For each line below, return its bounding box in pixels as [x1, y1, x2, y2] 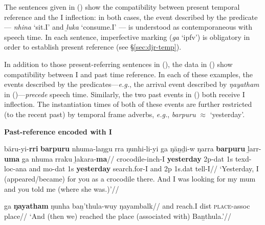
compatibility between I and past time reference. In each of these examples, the [4, 69, 253, 79]
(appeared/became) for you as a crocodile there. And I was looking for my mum [4, 173, 256, 184]
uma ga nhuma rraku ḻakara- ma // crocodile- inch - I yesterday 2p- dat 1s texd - [4, 153, 252, 164]
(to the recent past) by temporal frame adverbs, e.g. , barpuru [4, 108, 196, 119]
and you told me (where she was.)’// [4, 183, 119, 194]
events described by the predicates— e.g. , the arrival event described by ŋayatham [4, 79, 259, 89]
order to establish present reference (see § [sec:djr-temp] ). [4, 41, 182, 52]
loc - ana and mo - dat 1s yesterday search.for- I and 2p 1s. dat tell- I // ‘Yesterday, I [4, 163, 259, 174]
